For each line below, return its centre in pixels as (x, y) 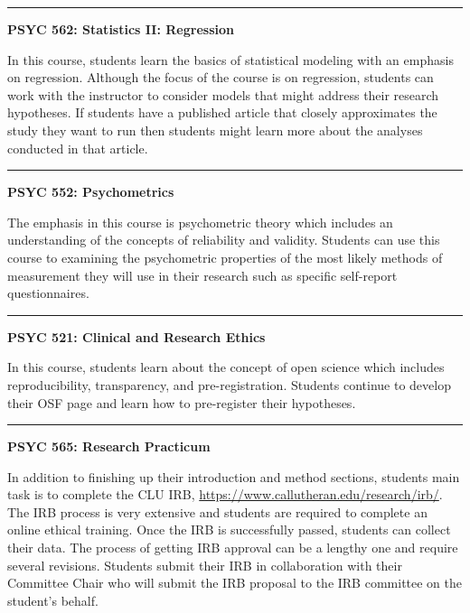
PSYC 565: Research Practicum (109, 446)
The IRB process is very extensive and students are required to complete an (217, 511)
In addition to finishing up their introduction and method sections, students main (234, 476)
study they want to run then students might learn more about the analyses (215, 130)
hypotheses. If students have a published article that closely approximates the (222, 112)
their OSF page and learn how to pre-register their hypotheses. (182, 402)
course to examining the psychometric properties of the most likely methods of (225, 257)
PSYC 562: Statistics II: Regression (121, 29)
